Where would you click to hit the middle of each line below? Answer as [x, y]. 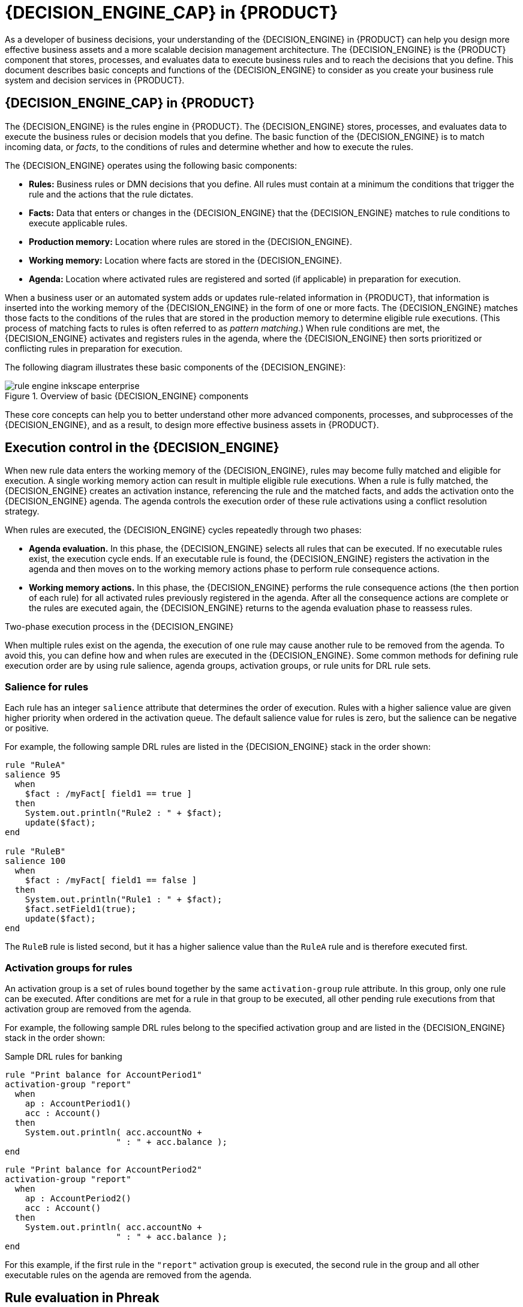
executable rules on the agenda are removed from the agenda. [128, 1275]
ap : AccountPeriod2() [78, 1198]
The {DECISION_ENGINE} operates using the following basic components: [151, 165]
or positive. [27, 728]
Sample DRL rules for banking [64, 1056]
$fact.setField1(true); [81, 909]
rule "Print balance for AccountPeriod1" [103, 1074]
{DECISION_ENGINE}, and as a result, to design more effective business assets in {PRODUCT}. [192, 424]
